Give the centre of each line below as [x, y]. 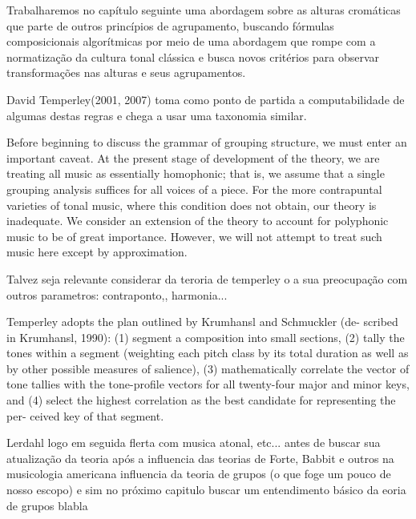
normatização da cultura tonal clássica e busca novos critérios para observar [193, 56]
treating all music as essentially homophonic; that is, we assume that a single [196, 173]
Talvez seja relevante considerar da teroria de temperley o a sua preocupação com [207, 278]
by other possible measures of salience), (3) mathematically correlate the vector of [208, 368]
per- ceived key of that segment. [85, 415]
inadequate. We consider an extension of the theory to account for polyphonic [198, 221]
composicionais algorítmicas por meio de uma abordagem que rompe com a [191, 41]
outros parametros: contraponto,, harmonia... [117, 294]
